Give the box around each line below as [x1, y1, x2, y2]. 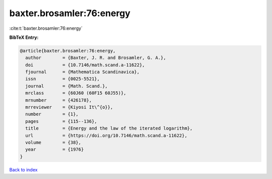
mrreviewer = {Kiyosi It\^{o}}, [25, 104, 113, 110]
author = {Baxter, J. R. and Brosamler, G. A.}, [25, 55, 166, 61]
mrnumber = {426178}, [25, 97, 92, 103]
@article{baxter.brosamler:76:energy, [20, 48, 116, 53]
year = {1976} [25, 147, 84, 152]
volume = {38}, [25, 140, 82, 145]
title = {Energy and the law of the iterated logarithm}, [25, 126, 193, 131]
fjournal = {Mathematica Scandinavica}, [25, 69, 140, 75]
